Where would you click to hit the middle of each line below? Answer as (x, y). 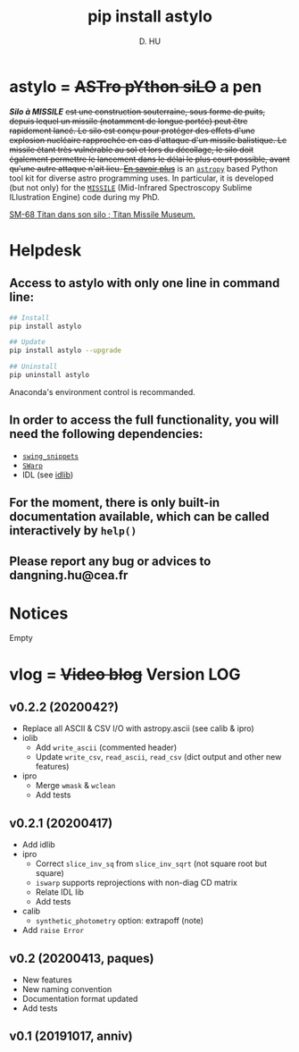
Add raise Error (53, 930)
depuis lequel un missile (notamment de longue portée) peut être (129, 121)
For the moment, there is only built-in (115, 503)
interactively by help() (73, 530)
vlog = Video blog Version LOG (125, 674)
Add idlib (38, 845)
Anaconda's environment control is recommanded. (103, 391)
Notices (39, 613)
